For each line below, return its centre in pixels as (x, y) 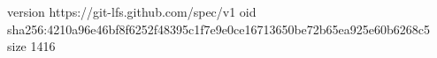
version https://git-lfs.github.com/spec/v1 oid (132, 11)
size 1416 (31, 46)
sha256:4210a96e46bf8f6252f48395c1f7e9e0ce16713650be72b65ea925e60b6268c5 (219, 29)
